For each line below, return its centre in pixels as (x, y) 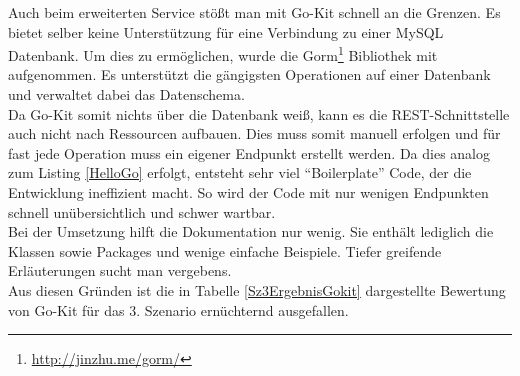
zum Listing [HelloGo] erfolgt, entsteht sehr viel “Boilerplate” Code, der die (240, 172)
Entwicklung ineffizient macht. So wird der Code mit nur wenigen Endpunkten (248, 192)
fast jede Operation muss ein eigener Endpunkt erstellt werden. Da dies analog (249, 152)
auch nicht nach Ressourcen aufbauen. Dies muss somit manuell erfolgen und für (254, 133)
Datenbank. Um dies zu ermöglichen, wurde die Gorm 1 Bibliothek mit (223, 53)
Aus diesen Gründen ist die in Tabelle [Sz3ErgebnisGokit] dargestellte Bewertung (257, 289)
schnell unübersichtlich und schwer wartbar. (142, 211)
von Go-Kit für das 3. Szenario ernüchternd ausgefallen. (178, 309)
